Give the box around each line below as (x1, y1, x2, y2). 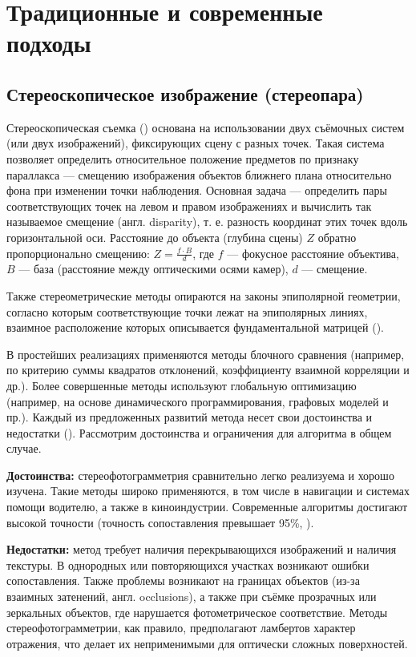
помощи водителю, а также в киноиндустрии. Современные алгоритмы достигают (6, 498, 408, 515)
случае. (6, 440, 42, 457)
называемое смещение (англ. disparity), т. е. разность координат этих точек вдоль (6, 213, 408, 230)
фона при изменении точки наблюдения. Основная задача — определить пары (6, 182, 387, 199)
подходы (6, 26, 91, 59)
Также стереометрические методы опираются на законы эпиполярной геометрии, (6, 287, 401, 304)
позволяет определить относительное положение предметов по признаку (6, 150, 359, 167)
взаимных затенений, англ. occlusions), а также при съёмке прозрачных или (6, 588, 377, 605)
